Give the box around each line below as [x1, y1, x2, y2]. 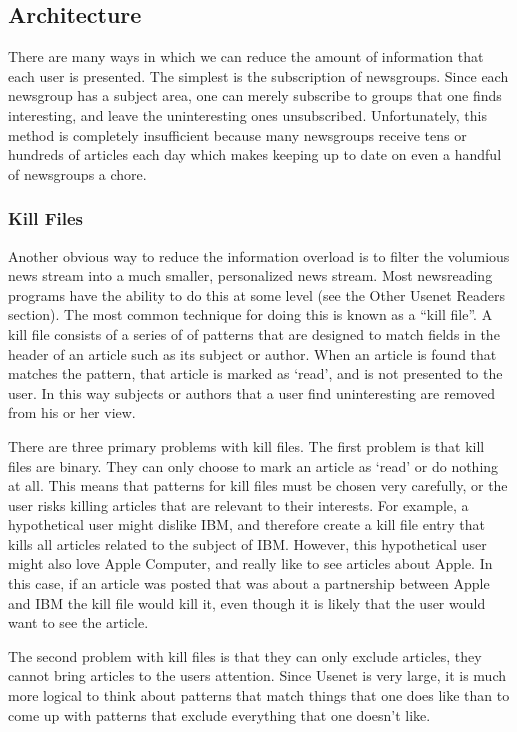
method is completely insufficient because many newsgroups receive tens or [8, 124, 467, 145]
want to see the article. [8, 612, 149, 633]
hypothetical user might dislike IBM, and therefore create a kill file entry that [8, 514, 485, 535]
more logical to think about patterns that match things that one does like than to [8, 685, 510, 706]
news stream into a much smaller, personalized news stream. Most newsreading [8, 265, 493, 286]
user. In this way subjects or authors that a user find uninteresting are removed [8, 382, 495, 403]
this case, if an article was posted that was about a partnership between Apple [8, 573, 490, 594]
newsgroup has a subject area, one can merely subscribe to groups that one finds [8, 85, 502, 106]
